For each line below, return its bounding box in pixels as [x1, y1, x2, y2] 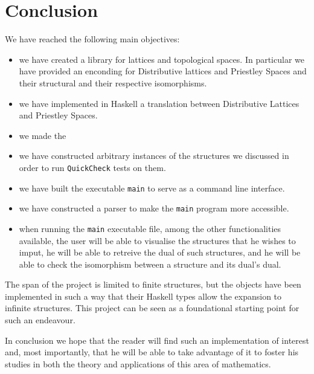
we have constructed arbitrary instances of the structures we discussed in [19, 149, 289, 162]
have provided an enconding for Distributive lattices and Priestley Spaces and [19, 65, 307, 77]
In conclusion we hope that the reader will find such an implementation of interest [5, 334, 309, 346]
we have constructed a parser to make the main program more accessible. [19, 202, 289, 214]
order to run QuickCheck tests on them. [19, 161, 166, 173]
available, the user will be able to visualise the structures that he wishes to [19, 234, 296, 247]
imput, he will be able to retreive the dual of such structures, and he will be [19, 246, 301, 259]
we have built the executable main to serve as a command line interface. [19, 181, 285, 194]
